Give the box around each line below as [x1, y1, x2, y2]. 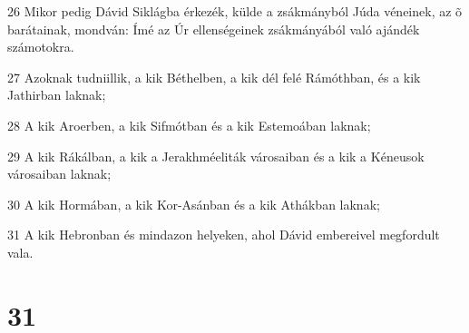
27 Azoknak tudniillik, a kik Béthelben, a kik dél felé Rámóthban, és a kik [7, 67, 421, 86]
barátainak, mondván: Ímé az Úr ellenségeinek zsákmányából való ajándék [7, 19, 420, 38]
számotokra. [7, 37, 74, 56]
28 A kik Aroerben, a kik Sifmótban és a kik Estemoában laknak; [7, 115, 371, 134]
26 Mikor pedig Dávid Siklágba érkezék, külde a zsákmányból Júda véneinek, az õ [7, 2, 463, 20]
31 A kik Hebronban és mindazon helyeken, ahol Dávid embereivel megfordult [7, 225, 440, 244]
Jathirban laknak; [7, 85, 106, 104]
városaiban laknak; [7, 164, 112, 183]
